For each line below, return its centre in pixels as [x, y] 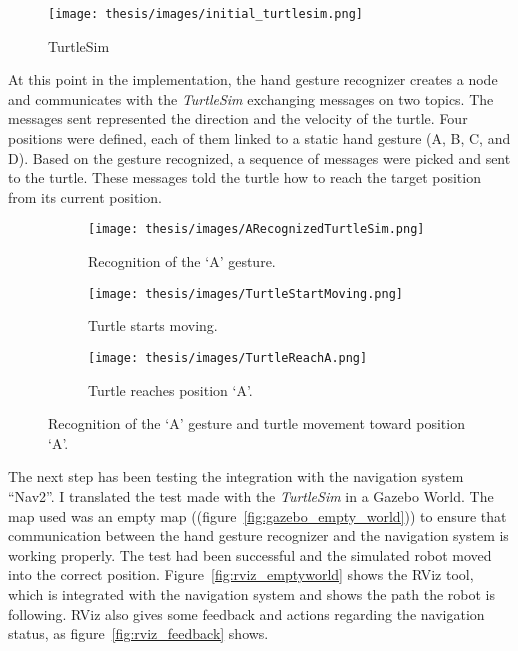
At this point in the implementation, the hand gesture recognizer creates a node [253, 79]
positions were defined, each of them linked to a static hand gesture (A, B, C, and [259, 138]
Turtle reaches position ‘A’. [170, 389]
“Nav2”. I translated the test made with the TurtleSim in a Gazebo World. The [251, 495]
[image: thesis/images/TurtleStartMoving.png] [245, 293]
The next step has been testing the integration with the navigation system [236, 476]
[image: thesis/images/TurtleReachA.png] [228, 357]
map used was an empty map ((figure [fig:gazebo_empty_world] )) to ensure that [257, 515]
